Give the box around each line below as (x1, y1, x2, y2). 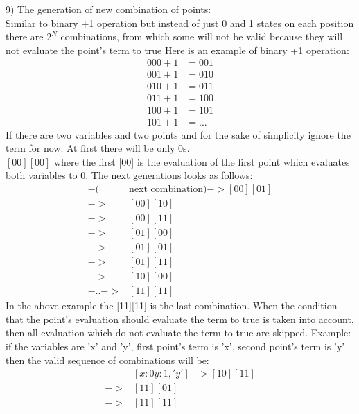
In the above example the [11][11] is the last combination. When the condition (6, 298, 338, 313)
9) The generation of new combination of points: (6, 2, 211, 16)
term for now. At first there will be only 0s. (6, 141, 190, 155)
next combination (129, 184, 204, 194)
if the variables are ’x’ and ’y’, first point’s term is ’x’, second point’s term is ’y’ (6, 338, 345, 353)
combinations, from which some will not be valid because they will (60, 29, 343, 44)
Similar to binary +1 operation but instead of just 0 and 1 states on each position (6, 15, 354, 30)
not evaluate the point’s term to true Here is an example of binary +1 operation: (6, 42, 349, 57)
